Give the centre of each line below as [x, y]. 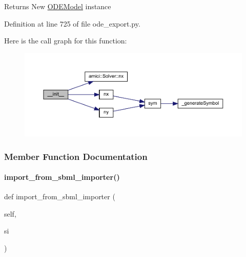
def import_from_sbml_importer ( [60, 196]
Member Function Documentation [76, 156]
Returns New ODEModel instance [58, 6]
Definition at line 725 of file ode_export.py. [72, 23]
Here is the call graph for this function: [66, 41]
